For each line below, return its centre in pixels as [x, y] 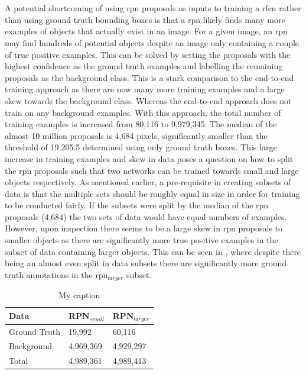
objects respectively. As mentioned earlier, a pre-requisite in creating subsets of [148, 182]
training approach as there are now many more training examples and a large [145, 89]
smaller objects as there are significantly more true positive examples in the [141, 240]
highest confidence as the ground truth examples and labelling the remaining [144, 66]
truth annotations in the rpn [56, 274]
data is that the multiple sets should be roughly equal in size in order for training [152, 193]
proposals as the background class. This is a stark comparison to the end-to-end [149, 77]
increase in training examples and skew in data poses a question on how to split [149, 158]
